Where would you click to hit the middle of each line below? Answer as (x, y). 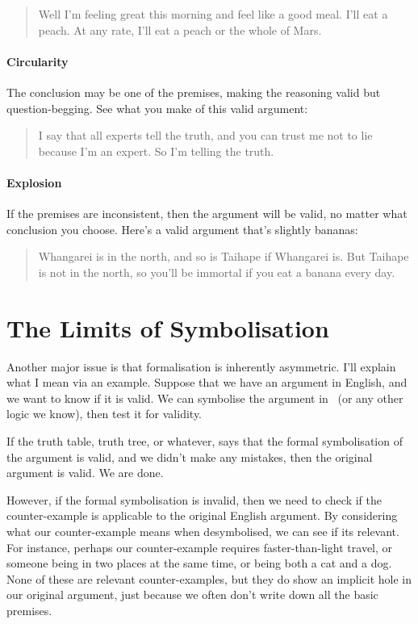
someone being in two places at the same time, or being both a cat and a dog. (199, 563)
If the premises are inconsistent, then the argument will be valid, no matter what (207, 214)
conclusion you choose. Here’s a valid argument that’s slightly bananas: (182, 229)
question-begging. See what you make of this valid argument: (157, 108)
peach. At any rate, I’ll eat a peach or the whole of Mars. (180, 29)
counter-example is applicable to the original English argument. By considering (202, 515)
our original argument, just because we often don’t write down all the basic (192, 595)
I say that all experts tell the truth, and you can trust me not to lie (205, 135)
